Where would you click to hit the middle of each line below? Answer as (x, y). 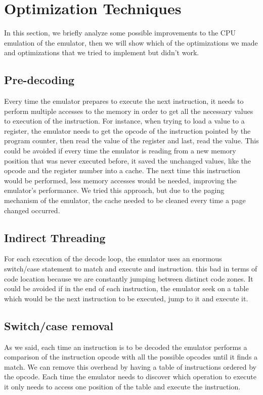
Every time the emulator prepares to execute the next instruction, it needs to (124, 101)
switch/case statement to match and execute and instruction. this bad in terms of (131, 269)
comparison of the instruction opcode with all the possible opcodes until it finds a (131, 357)
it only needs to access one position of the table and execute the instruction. (122, 386)
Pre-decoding (39, 80)
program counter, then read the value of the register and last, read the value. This (131, 141)
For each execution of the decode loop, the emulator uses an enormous (113, 259)
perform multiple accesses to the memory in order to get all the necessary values (129, 111)
